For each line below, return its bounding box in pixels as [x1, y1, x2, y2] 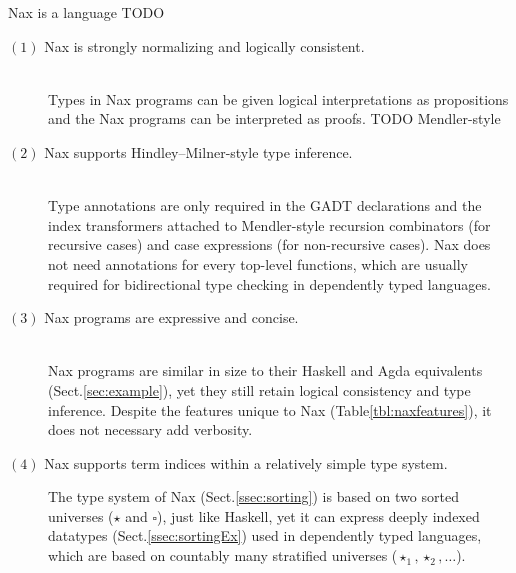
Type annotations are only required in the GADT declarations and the [48, 195, 482, 216]
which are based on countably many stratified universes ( [48, 545, 398, 566]
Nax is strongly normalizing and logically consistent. [44, 35, 365, 56]
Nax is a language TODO [8, 2, 165, 22]
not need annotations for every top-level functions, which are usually [48, 253, 468, 274]
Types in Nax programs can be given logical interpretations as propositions [48, 88, 509, 109]
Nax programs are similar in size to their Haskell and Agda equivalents [48, 360, 483, 381]
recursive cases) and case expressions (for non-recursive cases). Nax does [48, 234, 491, 255]
